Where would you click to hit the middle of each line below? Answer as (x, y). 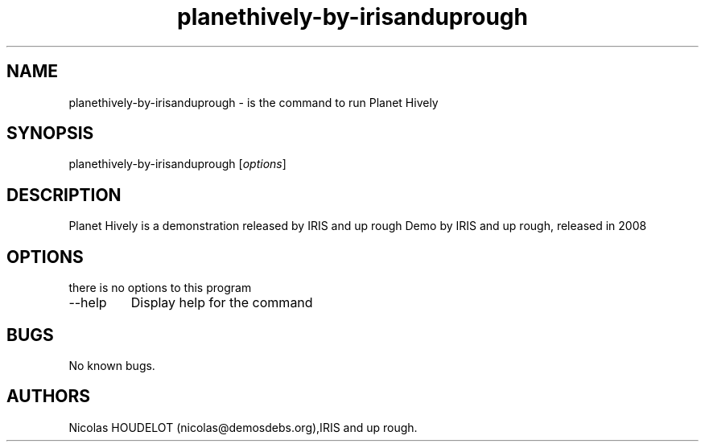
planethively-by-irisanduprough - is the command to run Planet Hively (254, 102)
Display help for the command (222, 303)
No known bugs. (112, 365)
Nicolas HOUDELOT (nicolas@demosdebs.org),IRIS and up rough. (243, 427)
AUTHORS (49, 397)
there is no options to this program (160, 288)
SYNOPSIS (50, 134)
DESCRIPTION (64, 195)
